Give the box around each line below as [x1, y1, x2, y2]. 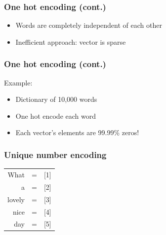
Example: [4, 77, 33, 87]
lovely [7, 194, 25, 204]
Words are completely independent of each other [15, 20, 162, 30]
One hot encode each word [15, 110, 96, 121]
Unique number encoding [4, 148, 107, 160]
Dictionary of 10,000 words [15, 94, 97, 104]
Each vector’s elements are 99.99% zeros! [15, 127, 139, 138]
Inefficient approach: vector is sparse [15, 36, 126, 47]
